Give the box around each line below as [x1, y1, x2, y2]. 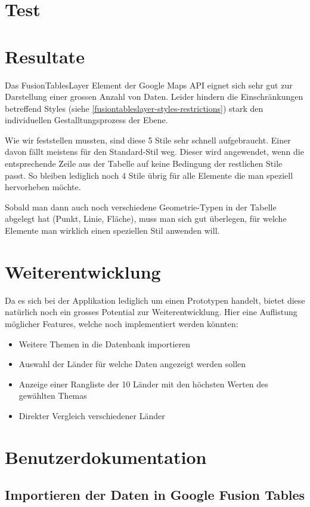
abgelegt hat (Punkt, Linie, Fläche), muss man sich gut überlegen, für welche [5, 212, 287, 225]
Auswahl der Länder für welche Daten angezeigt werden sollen [18, 358, 246, 370]
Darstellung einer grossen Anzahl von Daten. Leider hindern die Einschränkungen [5, 90, 303, 103]
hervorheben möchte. [5, 181, 81, 193]
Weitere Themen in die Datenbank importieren [18, 337, 191, 350]
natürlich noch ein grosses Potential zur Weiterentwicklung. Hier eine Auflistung [5, 306, 297, 318]
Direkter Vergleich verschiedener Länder [18, 409, 165, 422]
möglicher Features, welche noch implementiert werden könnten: [5, 317, 238, 329]
